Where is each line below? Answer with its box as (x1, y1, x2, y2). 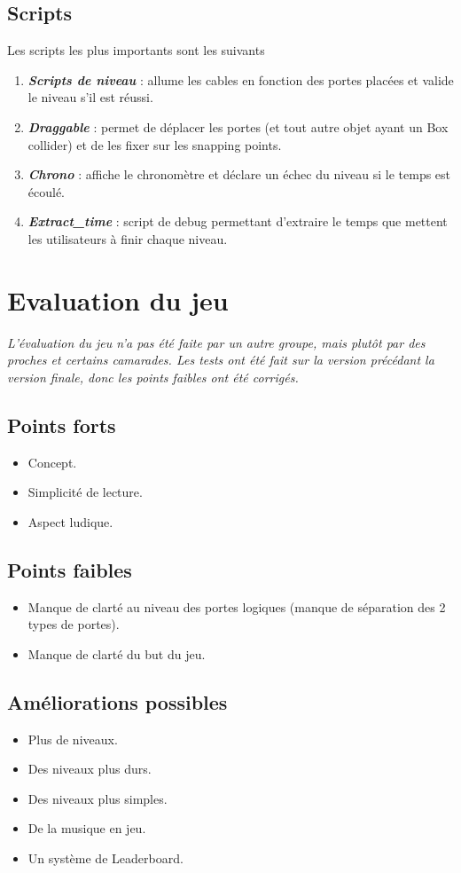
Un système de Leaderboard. (27, 849, 184, 867)
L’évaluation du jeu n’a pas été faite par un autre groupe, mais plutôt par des (7, 333, 426, 351)
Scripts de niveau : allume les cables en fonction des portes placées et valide (27, 70, 454, 89)
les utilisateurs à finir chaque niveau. (27, 229, 228, 248)
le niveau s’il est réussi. (27, 88, 153, 106)
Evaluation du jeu (7, 281, 229, 318)
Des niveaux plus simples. (27, 789, 168, 807)
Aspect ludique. (27, 512, 113, 531)
